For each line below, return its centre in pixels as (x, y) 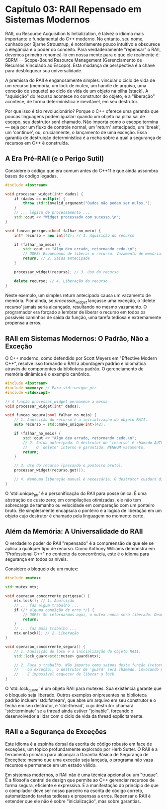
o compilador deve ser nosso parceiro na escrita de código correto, (74, 791)
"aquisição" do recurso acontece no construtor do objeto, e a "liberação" (80, 96)
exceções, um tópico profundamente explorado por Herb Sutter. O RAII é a (82, 749)
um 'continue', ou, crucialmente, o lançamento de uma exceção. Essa (76, 132)
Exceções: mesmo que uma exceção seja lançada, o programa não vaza (79, 760)
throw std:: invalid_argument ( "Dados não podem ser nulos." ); (88, 203)
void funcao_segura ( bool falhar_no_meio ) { (51, 415)
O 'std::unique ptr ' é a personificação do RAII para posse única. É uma (76, 494)
